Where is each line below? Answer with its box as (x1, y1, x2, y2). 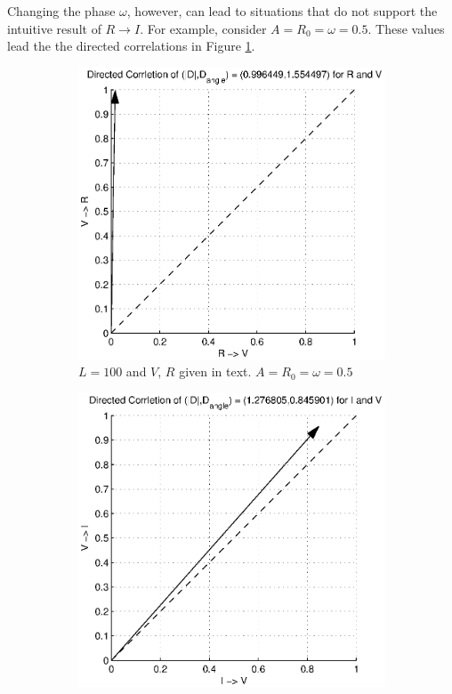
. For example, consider (140, 19, 267, 37)
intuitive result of (7, 19, 101, 37)
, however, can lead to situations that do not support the (126, 2, 438, 20)
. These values (367, 19, 445, 37)
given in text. (179, 362, 252, 381)
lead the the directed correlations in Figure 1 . (7, 36, 255, 55)
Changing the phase (7, 2, 116, 20)
